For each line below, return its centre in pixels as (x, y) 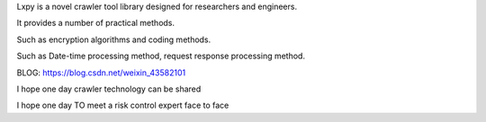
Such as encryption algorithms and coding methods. (114, 39)
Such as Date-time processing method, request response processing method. (161, 56)
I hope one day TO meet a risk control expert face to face (123, 105)
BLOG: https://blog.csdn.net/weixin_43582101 (101, 73)
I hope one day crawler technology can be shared (109, 89)
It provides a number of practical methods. (96, 23)
